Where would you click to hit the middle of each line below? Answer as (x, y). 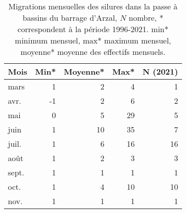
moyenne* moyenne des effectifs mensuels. (93, 52)
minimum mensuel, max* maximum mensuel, (93, 40)
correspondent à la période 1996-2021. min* (93, 29)
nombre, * (146, 18)
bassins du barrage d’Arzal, (70, 18)
